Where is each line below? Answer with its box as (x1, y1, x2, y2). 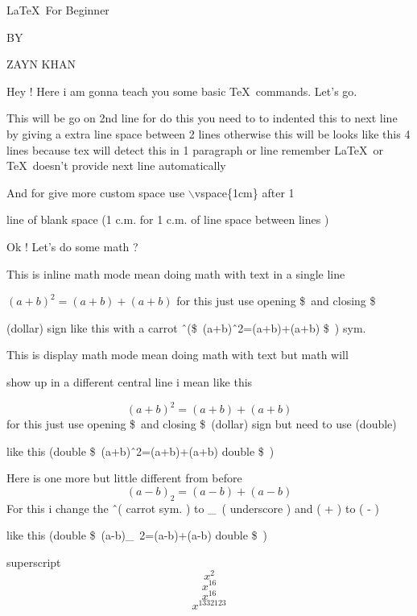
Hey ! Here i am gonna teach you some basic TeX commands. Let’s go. (6, 82, 357, 99)
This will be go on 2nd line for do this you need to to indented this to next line (6, 110, 398, 126)
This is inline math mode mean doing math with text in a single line (6, 265, 345, 282)
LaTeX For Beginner (6, 2, 109, 18)
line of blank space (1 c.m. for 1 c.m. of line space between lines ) (6, 211, 329, 228)
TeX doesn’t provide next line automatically (6, 157, 226, 174)
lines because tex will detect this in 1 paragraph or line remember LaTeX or (6, 141, 384, 158)
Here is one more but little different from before (6, 469, 242, 486)
